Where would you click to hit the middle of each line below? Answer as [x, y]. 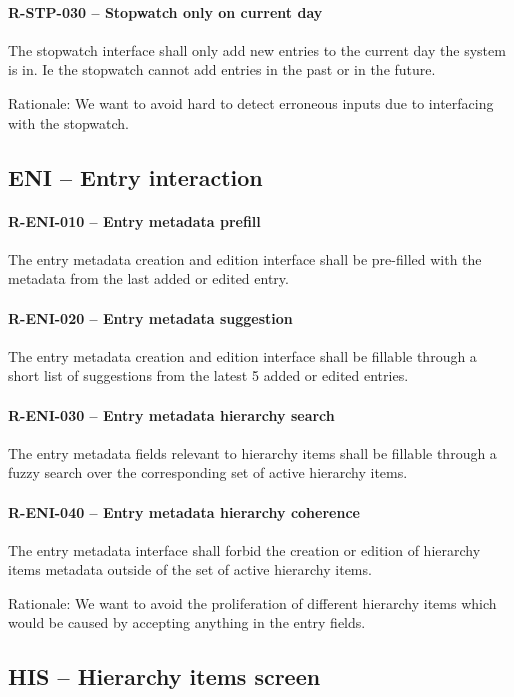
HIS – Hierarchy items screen [164, 676]
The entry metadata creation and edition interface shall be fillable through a [242, 355]
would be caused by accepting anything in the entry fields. [187, 622]
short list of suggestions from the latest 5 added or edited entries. [208, 375]
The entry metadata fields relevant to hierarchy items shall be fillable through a [252, 452]
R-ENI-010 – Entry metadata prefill [134, 220]
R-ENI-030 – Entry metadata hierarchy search [171, 414]
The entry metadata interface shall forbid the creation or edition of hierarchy [244, 549]
